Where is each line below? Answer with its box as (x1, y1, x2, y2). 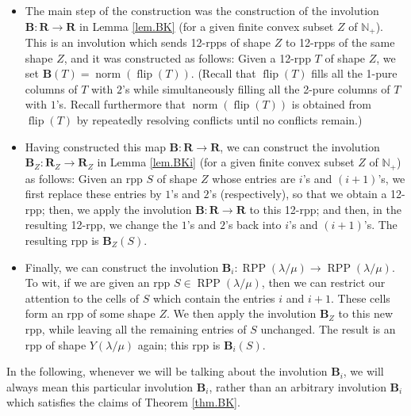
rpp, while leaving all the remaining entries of (25, 321, 247, 337)
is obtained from (291, 96, 371, 113)
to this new (338, 305, 394, 322)
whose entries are (212, 170, 296, 186)
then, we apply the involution (48, 200, 192, 217)
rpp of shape (25, 336, 86, 353)
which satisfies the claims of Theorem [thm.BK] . (6, 394, 240, 410)
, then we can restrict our (261, 274, 386, 291)
